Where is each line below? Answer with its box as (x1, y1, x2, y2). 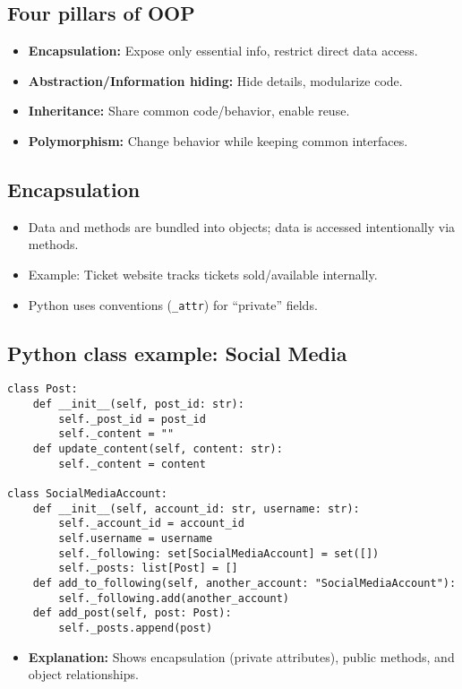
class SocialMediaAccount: (7, 487, 167, 501)
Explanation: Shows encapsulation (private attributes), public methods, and (28, 647, 455, 666)
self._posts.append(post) (58, 621, 213, 634)
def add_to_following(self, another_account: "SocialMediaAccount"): (32, 576, 457, 590)
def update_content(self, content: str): (32, 443, 283, 456)
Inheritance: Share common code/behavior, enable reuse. (28, 101, 350, 120)
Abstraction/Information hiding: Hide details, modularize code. (28, 71, 403, 90)
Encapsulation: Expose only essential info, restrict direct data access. (28, 41, 418, 60)
